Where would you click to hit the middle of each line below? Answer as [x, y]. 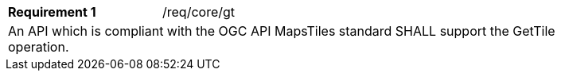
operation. [39, 47]
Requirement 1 [52, 12]
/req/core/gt [199, 12]
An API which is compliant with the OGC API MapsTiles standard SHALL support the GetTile [282, 31]
